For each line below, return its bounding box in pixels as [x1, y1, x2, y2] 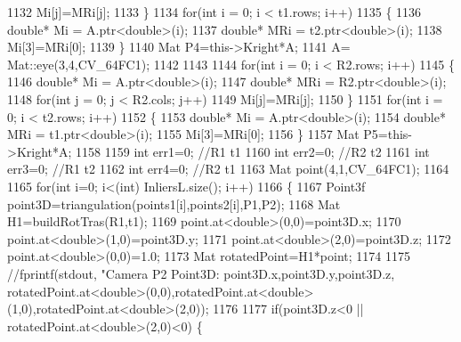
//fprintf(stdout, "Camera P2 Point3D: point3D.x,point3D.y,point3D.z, [7, 264, 395, 282]
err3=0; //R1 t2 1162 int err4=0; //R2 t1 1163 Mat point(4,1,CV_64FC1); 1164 [7, 159, 449, 178]
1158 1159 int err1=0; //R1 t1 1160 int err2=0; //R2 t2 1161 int [76, 142, 430, 160]
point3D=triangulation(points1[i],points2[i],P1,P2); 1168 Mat [7, 194, 341, 213]
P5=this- [363, 125, 412, 143]
